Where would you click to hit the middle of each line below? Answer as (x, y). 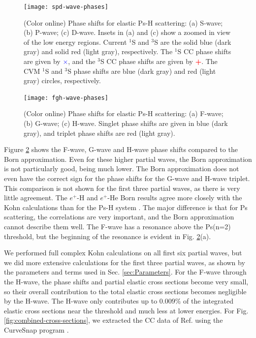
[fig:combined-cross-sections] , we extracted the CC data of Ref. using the (113, 320)
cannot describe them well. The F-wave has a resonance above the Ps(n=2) (117, 226)
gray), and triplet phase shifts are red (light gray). (99, 133)
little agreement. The (36, 198)
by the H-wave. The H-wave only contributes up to (81, 301)
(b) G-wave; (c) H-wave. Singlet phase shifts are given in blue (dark (126, 123)
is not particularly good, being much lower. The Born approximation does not (122, 169)
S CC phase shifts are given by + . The (159, 61)
